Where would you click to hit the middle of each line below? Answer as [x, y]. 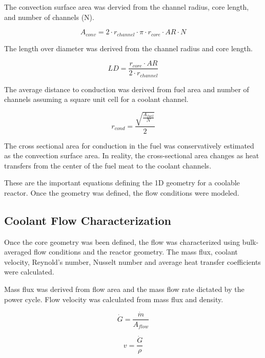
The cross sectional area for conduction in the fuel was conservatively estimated [129, 145]
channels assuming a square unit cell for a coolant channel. [96, 99]
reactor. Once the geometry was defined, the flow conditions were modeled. [122, 192]
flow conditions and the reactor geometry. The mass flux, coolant [136, 252]
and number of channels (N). [49, 17]
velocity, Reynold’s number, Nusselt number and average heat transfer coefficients [132, 261]
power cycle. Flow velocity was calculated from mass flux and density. [114, 299]
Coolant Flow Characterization [88, 220]
